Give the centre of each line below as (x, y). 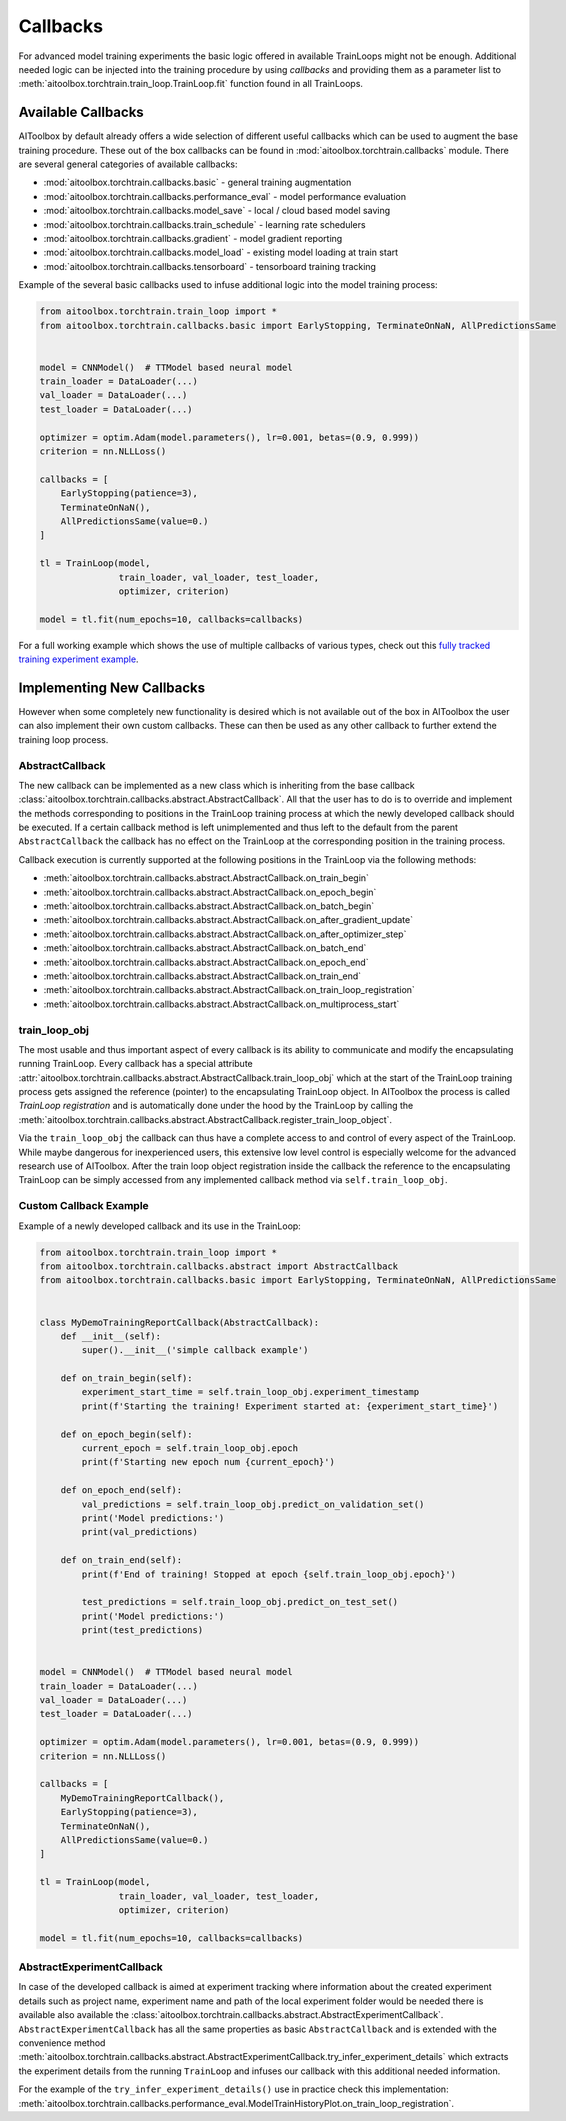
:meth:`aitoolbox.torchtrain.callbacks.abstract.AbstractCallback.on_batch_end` (205, 948)
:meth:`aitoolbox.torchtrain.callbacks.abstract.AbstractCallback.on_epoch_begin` (210, 892)
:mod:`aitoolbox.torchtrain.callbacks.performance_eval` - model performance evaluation (225, 196)
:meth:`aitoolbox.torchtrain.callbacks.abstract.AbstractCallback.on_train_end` (202, 976)
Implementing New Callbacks (112, 687)
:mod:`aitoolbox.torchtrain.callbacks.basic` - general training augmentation (197, 182)
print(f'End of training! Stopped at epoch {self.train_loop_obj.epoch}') (269, 1574)
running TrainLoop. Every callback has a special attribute (136, 1064)
